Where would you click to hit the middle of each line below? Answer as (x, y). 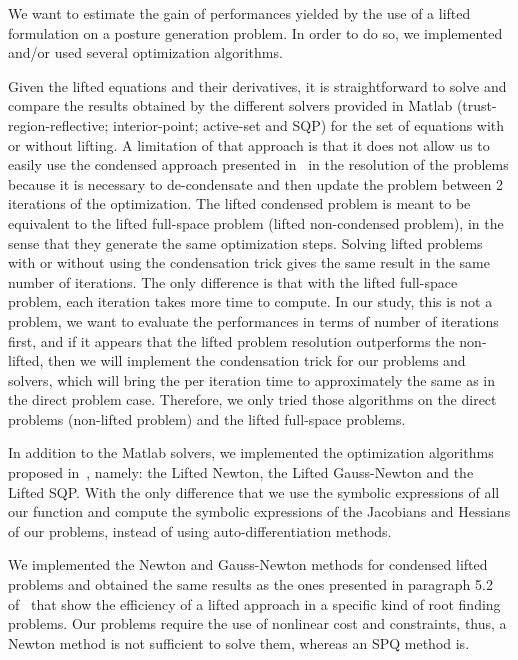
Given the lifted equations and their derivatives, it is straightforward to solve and (257, 85)
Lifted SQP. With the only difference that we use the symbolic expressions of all (254, 491)
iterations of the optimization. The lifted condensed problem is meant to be (239, 203)
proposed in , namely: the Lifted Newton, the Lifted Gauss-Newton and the (241, 472)
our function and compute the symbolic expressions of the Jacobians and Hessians (259, 511)
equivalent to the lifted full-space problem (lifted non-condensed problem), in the (256, 222)
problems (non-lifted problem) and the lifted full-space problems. (207, 418)
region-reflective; (58, 124)
